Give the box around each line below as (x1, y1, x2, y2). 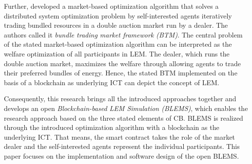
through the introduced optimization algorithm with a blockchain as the (4, 122, 219, 132)
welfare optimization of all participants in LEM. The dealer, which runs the (4, 48, 230, 58)
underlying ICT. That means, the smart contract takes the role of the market (4, 131, 235, 142)
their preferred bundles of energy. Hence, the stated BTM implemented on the (4, 68, 237, 78)
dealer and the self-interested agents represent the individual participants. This (4, 141, 240, 151)
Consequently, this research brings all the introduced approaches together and (4, 93, 236, 104)
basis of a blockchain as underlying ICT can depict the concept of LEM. (4, 77, 219, 87)
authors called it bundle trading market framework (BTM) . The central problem (4, 29, 243, 39)
